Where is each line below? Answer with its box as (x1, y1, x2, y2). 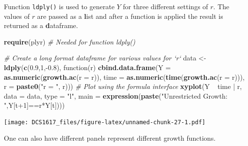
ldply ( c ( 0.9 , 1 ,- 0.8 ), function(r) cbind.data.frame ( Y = (4, 62, 171, 73)
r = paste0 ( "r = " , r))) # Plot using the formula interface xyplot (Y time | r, (4, 81, 242, 91)
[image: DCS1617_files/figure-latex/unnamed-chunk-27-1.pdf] (4, 119, 206, 126)
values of (4, 11, 30, 21)
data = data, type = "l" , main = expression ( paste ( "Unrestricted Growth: (4, 90, 228, 101)
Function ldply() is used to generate (4, 1, 115, 11)
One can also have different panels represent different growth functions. (4, 132, 216, 143)
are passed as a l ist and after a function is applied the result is (37, 11, 223, 21)
